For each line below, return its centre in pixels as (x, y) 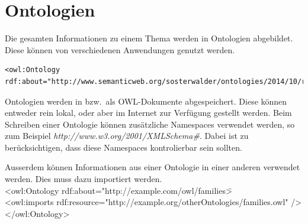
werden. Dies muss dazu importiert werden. (84, 179)
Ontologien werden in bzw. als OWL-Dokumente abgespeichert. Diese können (146, 101)
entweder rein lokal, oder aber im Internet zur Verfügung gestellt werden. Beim (148, 113)
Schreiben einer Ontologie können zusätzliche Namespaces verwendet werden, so (150, 124)
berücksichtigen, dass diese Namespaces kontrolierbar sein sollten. (123, 147)
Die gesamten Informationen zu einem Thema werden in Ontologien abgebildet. (149, 38)
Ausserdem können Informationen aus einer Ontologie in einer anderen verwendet (153, 167)
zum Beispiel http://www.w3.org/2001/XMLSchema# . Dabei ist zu (127, 136)
